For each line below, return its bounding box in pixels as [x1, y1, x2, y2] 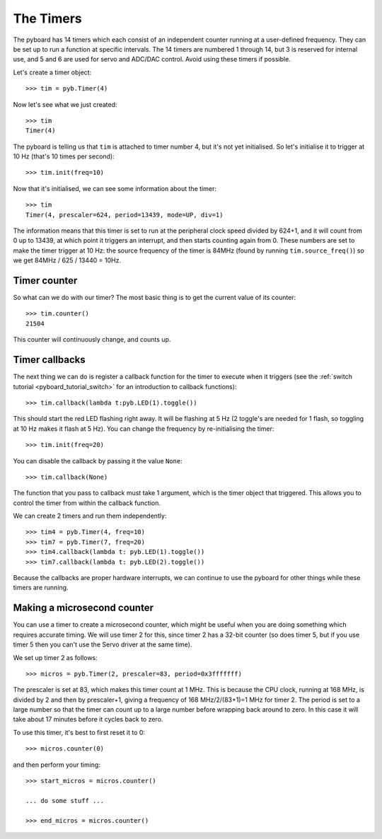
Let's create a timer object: [13, 68, 92, 76]
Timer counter [13, 274, 78, 287]
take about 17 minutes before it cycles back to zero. [13, 715, 163, 724]
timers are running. [13, 584, 69, 592]
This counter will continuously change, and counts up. [13, 335, 171, 344]
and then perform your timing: [13, 760, 100, 769]
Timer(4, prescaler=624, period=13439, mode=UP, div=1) [25, 211, 224, 219]
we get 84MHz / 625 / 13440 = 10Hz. [13, 256, 122, 265]
